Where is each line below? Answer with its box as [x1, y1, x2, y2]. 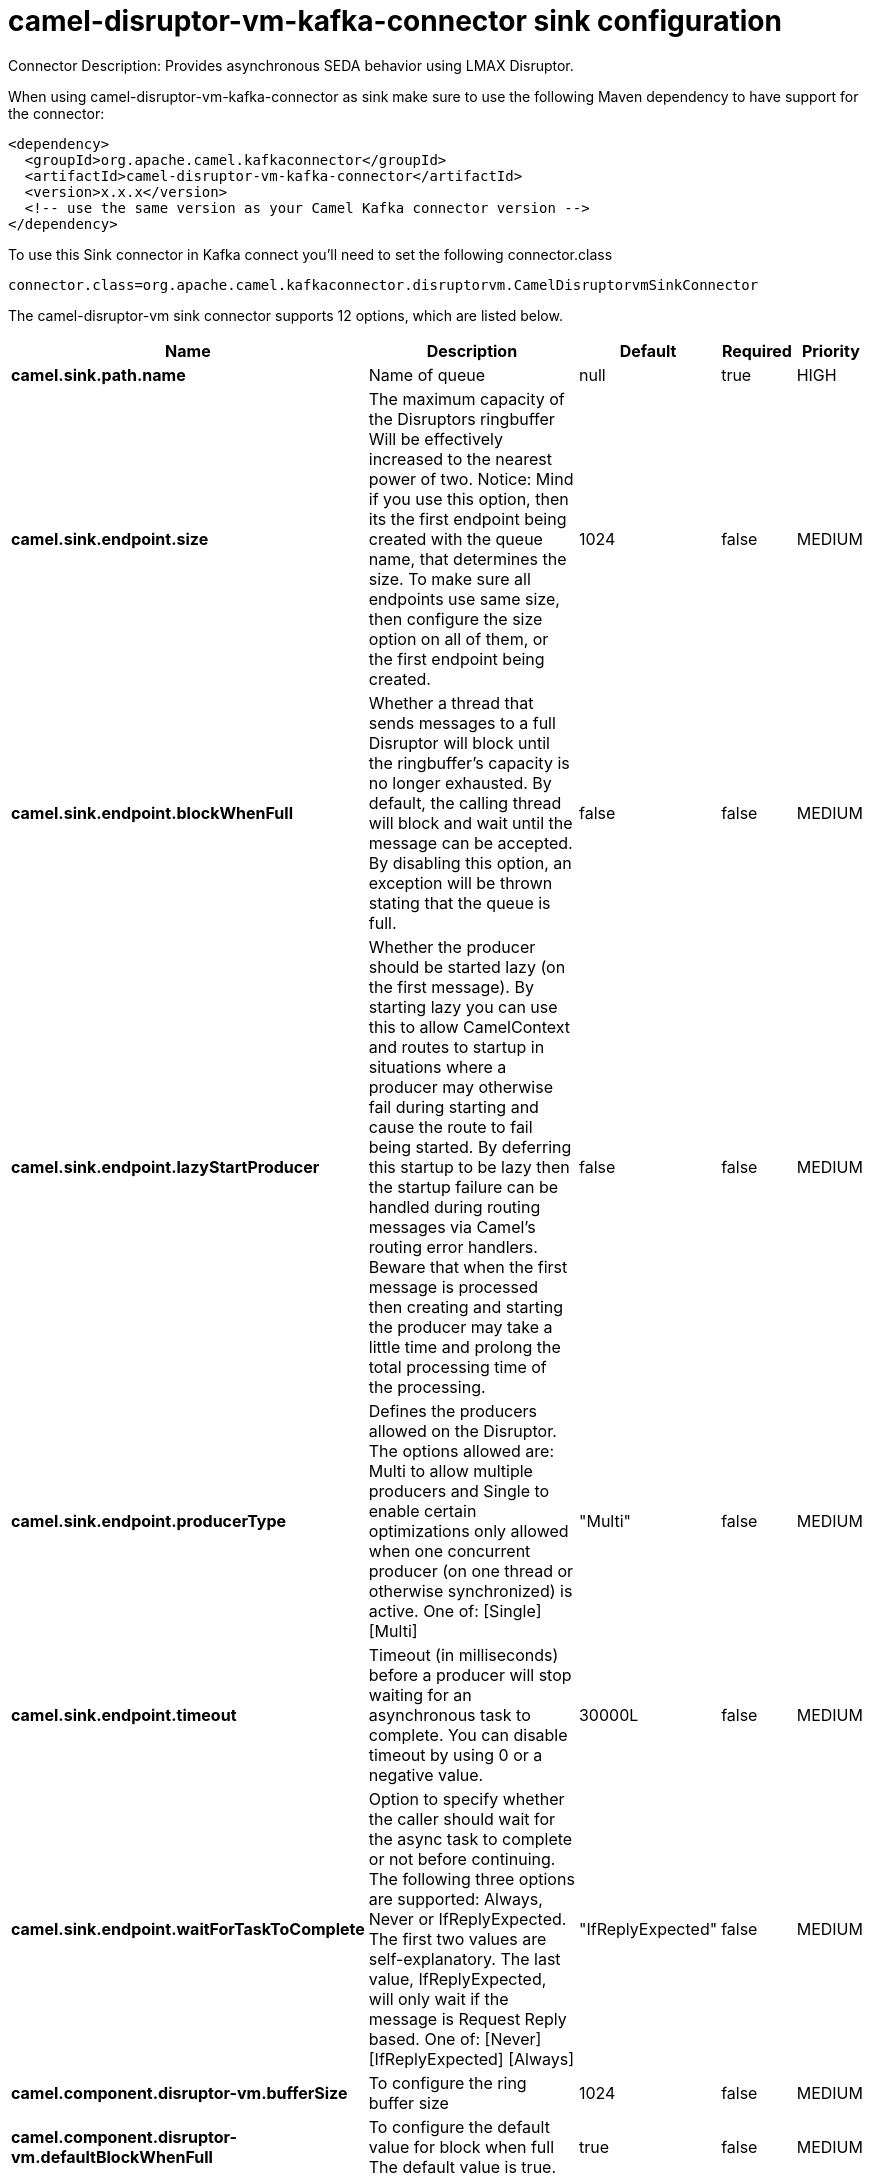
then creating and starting [368, 1296, 564, 1317]
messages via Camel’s [368, 1216, 536, 1237]
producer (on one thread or [368, 1560, 574, 1581]
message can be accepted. [368, 832, 573, 853]
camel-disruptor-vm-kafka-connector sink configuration [8, 4, 782, 38]
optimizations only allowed [368, 1520, 569, 1541]
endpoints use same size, [368, 588, 560, 609]
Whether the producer [368, 936, 536, 957]
